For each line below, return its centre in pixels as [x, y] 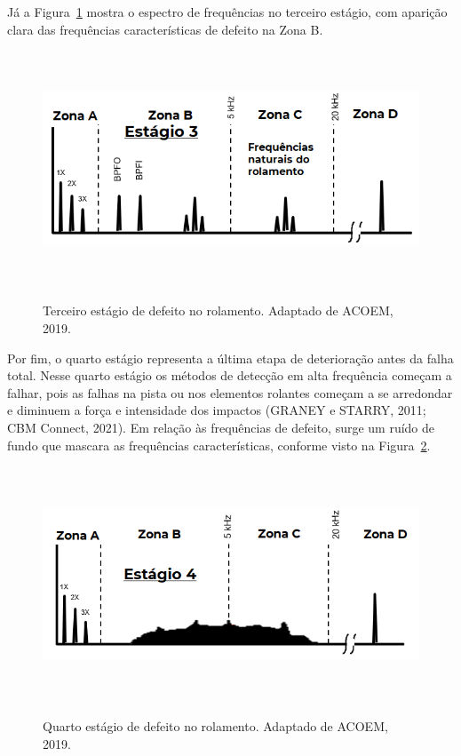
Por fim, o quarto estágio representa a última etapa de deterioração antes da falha [230, 358]
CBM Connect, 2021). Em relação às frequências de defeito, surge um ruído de [221, 427]
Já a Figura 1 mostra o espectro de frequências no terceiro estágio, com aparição [227, 12]
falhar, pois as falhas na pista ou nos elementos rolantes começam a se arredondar [230, 392]
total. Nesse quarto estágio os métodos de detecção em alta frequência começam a [230, 375]
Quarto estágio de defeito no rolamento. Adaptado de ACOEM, [215, 726]
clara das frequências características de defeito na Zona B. [165, 29]
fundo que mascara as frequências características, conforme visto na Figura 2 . [219, 445]
